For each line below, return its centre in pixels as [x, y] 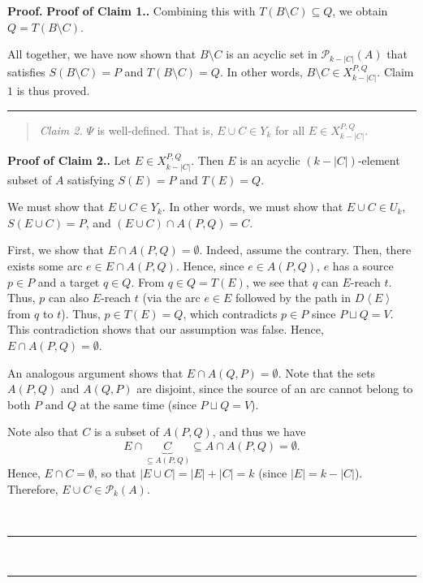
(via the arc [171, 298]
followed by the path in [293, 298]
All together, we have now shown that [102, 54]
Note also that [43, 432]
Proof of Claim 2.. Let [69, 160]
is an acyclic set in [272, 54]
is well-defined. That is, [155, 130]
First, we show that [56, 250]
